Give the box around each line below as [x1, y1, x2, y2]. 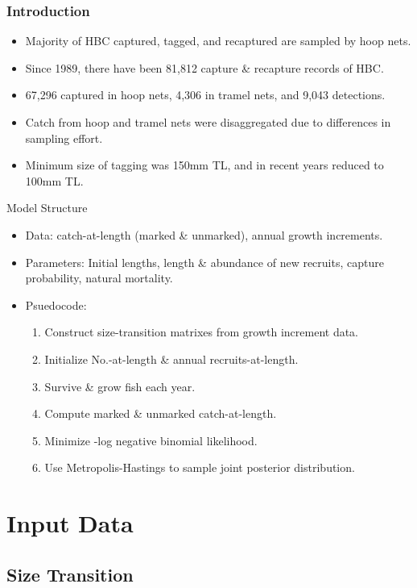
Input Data [6, 507, 134, 540]
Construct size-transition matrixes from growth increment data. [44, 323, 359, 340]
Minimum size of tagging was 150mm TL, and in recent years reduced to [25, 156, 384, 173]
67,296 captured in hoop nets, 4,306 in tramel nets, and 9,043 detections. [25, 86, 386, 103]
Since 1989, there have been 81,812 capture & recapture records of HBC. [25, 59, 384, 76]
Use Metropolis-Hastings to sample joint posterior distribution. [44, 459, 355, 476]
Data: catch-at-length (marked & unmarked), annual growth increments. [25, 226, 383, 243]
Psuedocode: [25, 296, 87, 313]
